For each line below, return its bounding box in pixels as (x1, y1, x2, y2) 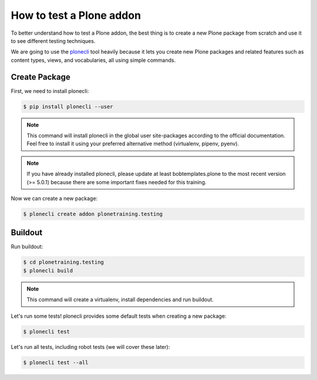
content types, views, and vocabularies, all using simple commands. (11, 56, 176, 64)
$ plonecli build (23, 267, 73, 274)
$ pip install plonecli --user (23, 103, 114, 110)
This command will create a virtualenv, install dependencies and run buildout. (26, 296, 214, 303)
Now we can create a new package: (11, 195, 98, 202)
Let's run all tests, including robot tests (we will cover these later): (11, 343, 170, 350)
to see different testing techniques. (11, 37, 96, 44)
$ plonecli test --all (23, 359, 89, 366)
